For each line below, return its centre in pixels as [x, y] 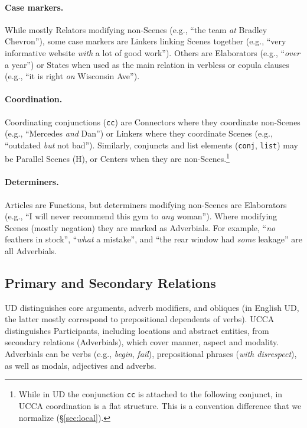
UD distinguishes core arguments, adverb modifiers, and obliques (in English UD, [152, 307]
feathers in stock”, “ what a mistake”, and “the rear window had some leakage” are [153, 239]
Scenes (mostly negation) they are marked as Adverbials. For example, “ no [140, 227]
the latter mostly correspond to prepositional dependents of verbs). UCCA [140, 319]
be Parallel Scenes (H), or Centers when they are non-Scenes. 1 [117, 158]
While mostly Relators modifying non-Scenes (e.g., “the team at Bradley [136, 29]
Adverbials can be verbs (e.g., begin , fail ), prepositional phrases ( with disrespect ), [151, 354]
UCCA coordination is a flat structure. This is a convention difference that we [160, 405]
